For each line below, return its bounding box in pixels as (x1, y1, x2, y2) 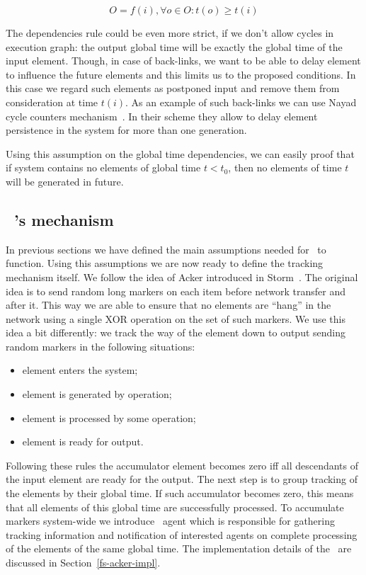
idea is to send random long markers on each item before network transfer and (6, 283, 346, 298)
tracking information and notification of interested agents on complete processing (6, 527, 358, 542)
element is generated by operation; (22, 387, 172, 402)
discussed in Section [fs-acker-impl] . (6, 555, 161, 570)
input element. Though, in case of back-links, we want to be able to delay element (6, 53, 361, 68)
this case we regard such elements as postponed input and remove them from (6, 81, 340, 96)
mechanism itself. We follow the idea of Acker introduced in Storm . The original (6, 269, 358, 284)
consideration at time (6, 94, 98, 109)
